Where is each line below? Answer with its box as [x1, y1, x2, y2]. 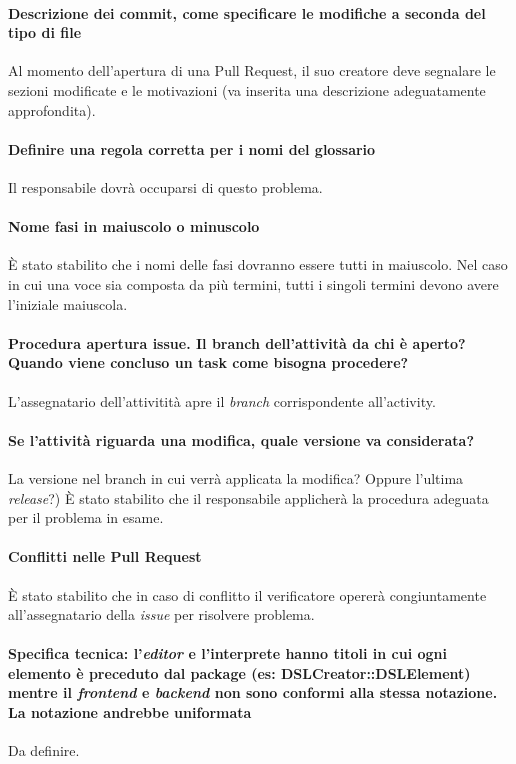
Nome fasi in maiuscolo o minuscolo [8, 216, 260, 237]
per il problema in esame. [8, 507, 164, 528]
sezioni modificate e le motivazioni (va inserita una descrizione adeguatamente [8, 79, 486, 100]
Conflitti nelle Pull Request [8, 546, 202, 567]
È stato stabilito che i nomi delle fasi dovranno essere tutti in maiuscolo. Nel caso [8, 254, 508, 275]
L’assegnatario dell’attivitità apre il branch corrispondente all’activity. [8, 390, 436, 411]
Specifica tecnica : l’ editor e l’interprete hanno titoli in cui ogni [8, 643, 447, 664]
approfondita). [8, 99, 96, 120]
